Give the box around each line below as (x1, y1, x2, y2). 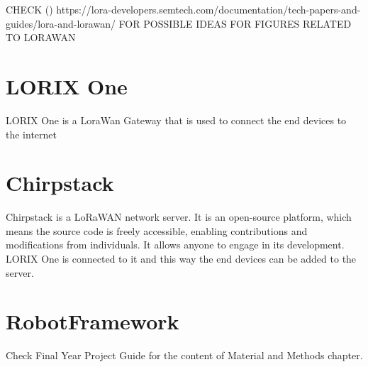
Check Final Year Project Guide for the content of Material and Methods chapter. (6, 348, 363, 363)
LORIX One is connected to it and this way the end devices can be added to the (6, 251, 357, 265)
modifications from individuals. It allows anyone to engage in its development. (6, 237, 345, 252)
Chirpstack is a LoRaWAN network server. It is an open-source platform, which (6, 209, 352, 224)
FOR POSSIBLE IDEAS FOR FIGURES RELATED (118, 16, 352, 31)
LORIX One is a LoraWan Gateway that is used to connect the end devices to (6, 112, 347, 127)
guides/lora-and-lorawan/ (6, 16, 116, 31)
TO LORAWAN (6, 30, 76, 45)
